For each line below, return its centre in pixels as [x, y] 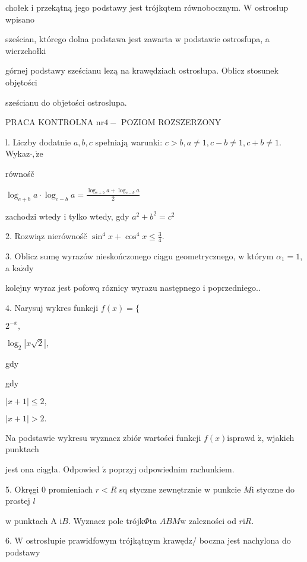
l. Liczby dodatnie [38, 142]
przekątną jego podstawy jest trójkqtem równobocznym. [139, 7]
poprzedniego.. [234, 288]
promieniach [71, 489]
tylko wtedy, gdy [99, 216]
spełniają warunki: [129, 142]
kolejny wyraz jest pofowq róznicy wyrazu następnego [103, 288]
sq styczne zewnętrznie [161, 489]
